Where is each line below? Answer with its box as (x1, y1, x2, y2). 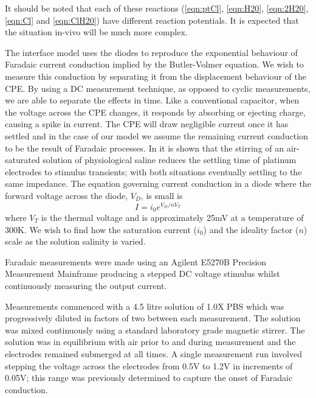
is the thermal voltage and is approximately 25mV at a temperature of (41, 211, 304, 224)
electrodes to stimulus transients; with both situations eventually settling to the (5, 165, 302, 178)
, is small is (140, 189, 183, 201)
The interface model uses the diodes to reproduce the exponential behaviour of (5, 46, 298, 58)
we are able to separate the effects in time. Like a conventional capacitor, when (5, 94, 300, 106)
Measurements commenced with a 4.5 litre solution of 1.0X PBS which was (5, 299, 284, 312)
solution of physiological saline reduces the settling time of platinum (43, 153, 297, 166)
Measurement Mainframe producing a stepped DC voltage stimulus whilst (5, 267, 280, 280)
